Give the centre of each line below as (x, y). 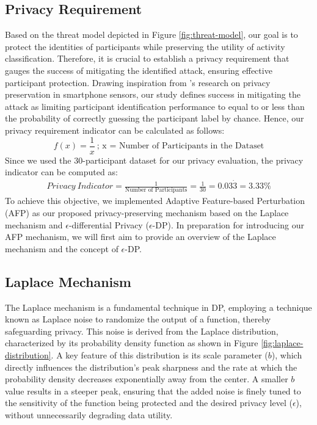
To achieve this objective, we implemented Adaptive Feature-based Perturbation (155, 201)
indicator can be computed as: (61, 172)
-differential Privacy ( (109, 224)
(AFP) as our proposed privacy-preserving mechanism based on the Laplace (147, 212)
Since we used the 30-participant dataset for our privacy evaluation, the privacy (154, 160)
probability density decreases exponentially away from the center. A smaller (147, 379)
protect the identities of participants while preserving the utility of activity (145, 46)
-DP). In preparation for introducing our (228, 224)
